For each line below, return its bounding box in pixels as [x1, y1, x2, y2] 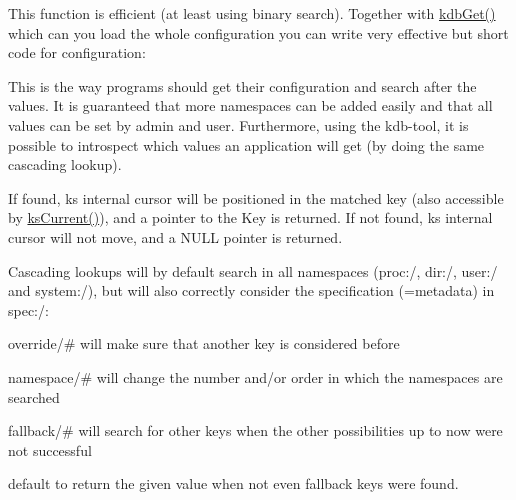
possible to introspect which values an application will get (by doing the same [8, 134, 485, 155]
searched [8, 386, 60, 407]
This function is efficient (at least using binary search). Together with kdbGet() [8, 3, 496, 23]
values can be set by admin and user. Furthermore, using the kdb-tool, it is [8, 114, 469, 135]
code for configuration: [8, 42, 146, 63]
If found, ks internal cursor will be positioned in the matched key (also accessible [8, 187, 504, 208]
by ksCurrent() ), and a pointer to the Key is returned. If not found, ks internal [8, 207, 493, 228]
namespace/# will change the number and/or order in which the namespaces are [8, 366, 503, 387]
